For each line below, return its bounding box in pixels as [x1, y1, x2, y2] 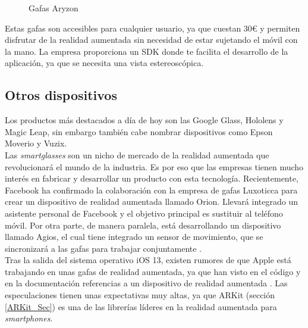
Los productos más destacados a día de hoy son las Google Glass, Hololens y [5, 114, 284, 126]
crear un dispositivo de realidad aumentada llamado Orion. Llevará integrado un [5, 195, 298, 208]
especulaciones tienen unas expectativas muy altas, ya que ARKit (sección [5, 289, 275, 301]
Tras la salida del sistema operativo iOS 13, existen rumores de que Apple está [5, 254, 291, 266]
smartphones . [5, 312, 53, 324]
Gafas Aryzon [29, 2, 78, 14]
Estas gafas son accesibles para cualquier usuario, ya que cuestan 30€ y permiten [5, 21, 300, 34]
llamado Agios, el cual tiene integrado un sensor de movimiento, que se [5, 230, 263, 243]
